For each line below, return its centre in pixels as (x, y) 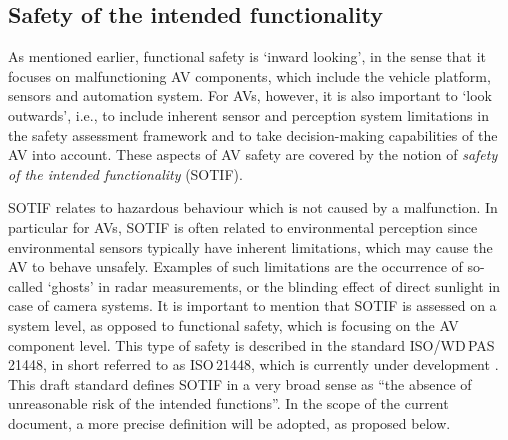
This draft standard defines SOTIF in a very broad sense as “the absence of (240, 383)
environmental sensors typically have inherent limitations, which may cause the (250, 246)
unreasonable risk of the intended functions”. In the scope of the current (228, 403)
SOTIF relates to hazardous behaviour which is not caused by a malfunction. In (253, 207)
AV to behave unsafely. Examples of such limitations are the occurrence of (235, 266)
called (25, 285)
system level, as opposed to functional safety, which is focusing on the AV (233, 324)
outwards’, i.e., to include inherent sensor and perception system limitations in (248, 114)
